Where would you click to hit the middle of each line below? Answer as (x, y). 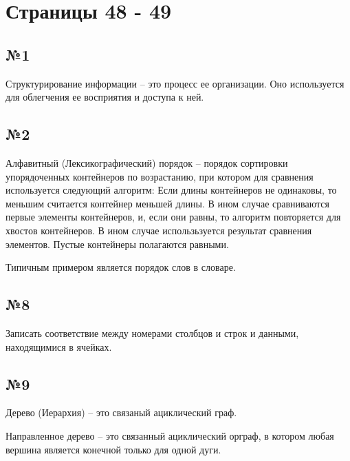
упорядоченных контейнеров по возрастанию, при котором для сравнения (160, 176)
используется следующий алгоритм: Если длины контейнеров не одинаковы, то (171, 190)
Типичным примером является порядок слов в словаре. (121, 267)
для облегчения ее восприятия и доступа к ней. (105, 97)
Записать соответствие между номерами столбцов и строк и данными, (152, 332)
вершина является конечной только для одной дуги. (113, 449)
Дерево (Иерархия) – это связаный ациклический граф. (121, 412)
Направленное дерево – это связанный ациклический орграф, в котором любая (170, 435)
